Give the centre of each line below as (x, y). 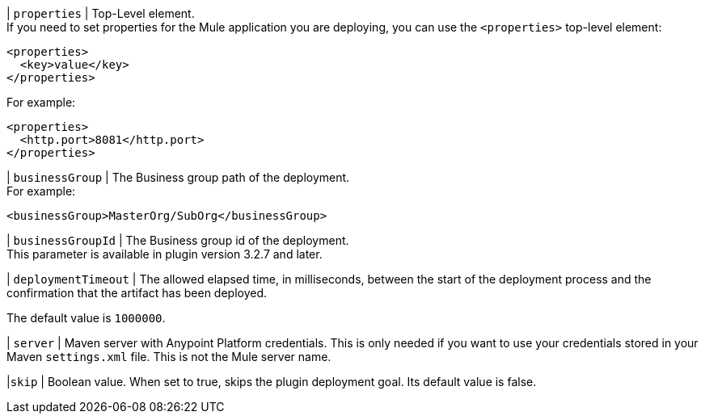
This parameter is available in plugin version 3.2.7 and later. (165, 254)
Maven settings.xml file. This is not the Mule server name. (169, 357)
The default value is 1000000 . (86, 318)
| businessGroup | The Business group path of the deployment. (178, 177)
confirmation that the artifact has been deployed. (137, 293)
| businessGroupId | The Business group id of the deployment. (178, 240)
